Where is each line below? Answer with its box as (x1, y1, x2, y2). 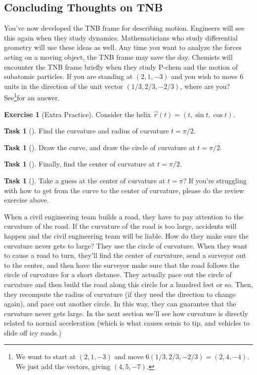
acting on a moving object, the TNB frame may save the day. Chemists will (4, 51, 233, 62)
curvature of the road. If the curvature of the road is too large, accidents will (4, 221, 237, 231)
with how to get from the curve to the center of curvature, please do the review (4, 185, 244, 195)
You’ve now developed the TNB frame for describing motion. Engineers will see (4, 23, 245, 33)
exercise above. (4, 195, 49, 205)
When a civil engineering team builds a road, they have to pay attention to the (4, 211, 244, 221)
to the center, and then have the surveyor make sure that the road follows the (4, 259, 240, 270)
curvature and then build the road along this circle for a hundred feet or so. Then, (4, 279, 253, 289)
